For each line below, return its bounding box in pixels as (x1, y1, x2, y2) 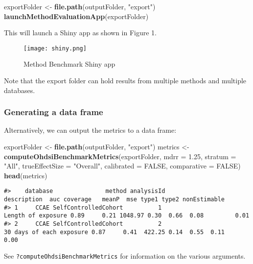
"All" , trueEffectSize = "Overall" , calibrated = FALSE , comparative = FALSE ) (4, 161, 241, 171)
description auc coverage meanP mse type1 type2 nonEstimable (4, 196, 225, 203)
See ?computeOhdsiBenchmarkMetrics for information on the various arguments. (4, 251, 246, 261)
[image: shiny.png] (23, 45, 87, 52)
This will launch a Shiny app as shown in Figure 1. (4, 27, 157, 38)
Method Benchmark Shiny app (23, 59, 115, 69)
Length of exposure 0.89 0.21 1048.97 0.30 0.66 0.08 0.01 (4, 212, 250, 219)
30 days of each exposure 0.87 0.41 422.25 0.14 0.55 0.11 (4, 228, 225, 236)
